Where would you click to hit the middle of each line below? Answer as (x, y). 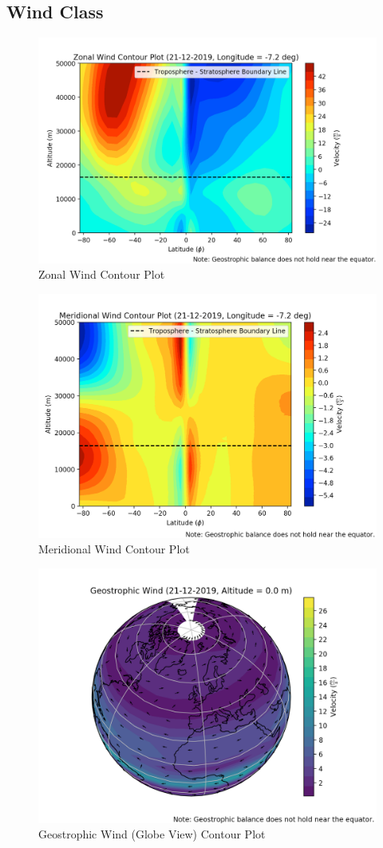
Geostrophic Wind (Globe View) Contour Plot (152, 834)
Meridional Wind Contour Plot (114, 549)
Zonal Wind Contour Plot (102, 274)
